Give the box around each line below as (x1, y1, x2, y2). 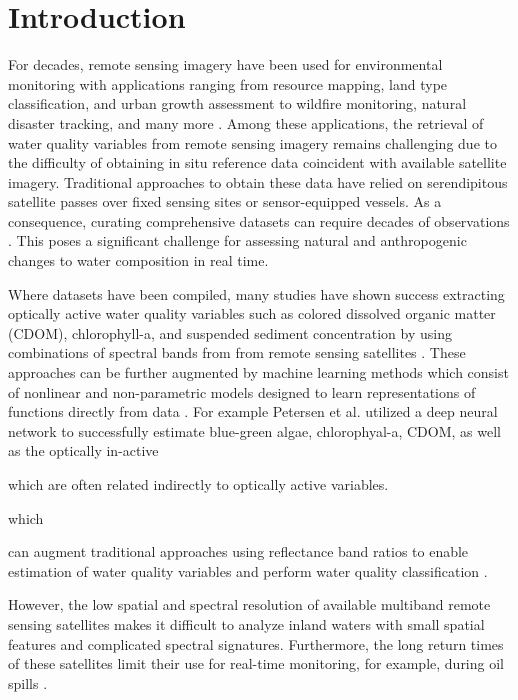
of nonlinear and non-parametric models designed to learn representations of (8, 381, 476, 402)
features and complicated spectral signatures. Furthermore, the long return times (8, 633, 504, 654)
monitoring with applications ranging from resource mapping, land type (8, 73, 448, 94)
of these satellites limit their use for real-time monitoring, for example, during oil (8, 653, 504, 674)
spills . (8, 672, 48, 693)
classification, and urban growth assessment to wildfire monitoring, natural (8, 93, 467, 114)
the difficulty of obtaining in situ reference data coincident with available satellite (8, 152, 507, 173)
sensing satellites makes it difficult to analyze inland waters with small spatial (8, 613, 485, 634)
